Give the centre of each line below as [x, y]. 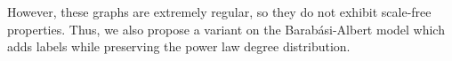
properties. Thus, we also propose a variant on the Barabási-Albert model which [226, 29]
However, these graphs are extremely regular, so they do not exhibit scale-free [219, 11]
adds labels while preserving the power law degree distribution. [179, 46]
